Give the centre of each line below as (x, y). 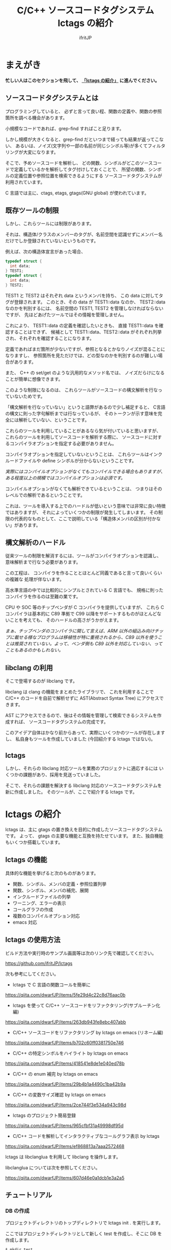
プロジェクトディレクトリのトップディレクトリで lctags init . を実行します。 (84, 1223)
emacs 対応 (25, 922)
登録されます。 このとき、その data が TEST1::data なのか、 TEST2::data (90, 302)
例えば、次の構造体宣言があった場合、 (45, 252)
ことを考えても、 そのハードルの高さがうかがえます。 (65, 620)
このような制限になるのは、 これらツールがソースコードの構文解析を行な (82, 390)
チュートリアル (29, 1195)
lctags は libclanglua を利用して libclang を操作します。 (63, 1157)
